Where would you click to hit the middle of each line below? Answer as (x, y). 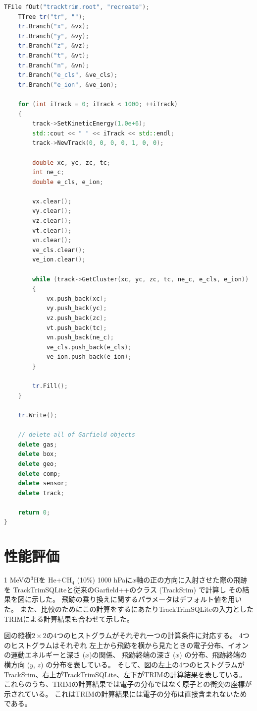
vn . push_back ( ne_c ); (80, 338)
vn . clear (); (52, 240)
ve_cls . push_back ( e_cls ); (89, 347)
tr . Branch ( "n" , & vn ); (53, 65)
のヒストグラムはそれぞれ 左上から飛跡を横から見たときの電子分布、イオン (127, 645)
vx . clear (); (52, 201)
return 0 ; (34, 512)
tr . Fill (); (50, 386)
